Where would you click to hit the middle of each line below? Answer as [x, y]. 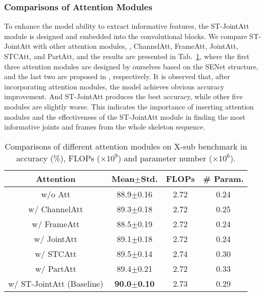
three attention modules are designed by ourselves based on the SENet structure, [131, 66]
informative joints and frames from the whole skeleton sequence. [105, 127]
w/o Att [56, 194]
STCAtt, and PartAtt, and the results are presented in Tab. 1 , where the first [127, 56]
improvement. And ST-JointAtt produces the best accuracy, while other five [124, 96]
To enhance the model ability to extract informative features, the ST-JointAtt [127, 26]
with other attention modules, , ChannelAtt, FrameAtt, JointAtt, [136, 46]
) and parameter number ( [165, 158]
